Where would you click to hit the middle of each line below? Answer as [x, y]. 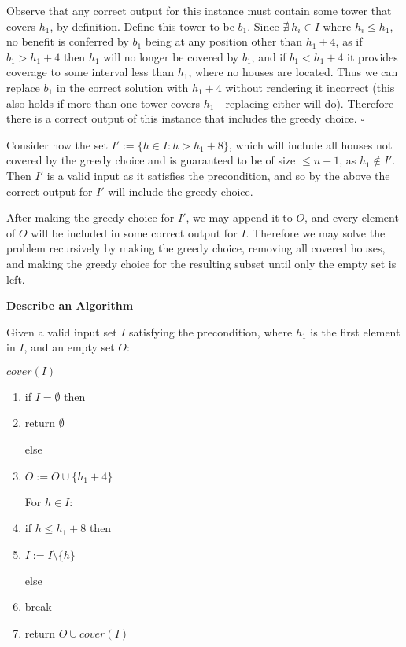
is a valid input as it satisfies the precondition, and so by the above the [218, 175]
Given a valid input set [62, 331]
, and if [269, 56]
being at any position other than [224, 41]
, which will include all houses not [310, 144]
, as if [349, 41]
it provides [373, 56]
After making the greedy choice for [90, 217]
